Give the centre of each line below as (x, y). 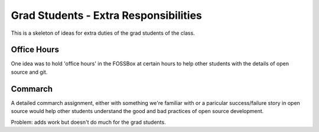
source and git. (29, 72)
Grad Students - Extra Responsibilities (106, 15)
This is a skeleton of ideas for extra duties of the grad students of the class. (103, 33)
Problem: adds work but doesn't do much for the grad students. (88, 122)
